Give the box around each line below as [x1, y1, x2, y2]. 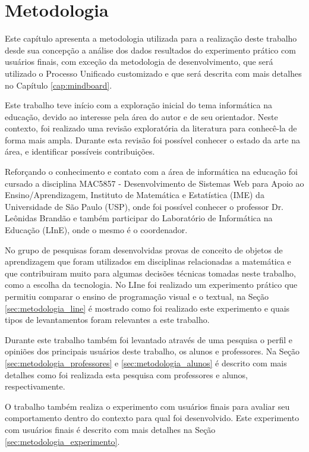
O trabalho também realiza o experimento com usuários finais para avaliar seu [5, 400, 290, 412]
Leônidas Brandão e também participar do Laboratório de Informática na [5, 212, 273, 224]
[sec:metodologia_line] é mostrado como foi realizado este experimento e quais [5, 302, 290, 314]
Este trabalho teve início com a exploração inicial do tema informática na [5, 99, 272, 111]
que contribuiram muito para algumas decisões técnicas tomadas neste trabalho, [5, 266, 296, 279]
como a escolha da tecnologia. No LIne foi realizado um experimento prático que [5, 278, 298, 291]
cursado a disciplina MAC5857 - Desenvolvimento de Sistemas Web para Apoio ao [5, 177, 304, 189]
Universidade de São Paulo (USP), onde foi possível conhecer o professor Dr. [5, 200, 284, 212]
